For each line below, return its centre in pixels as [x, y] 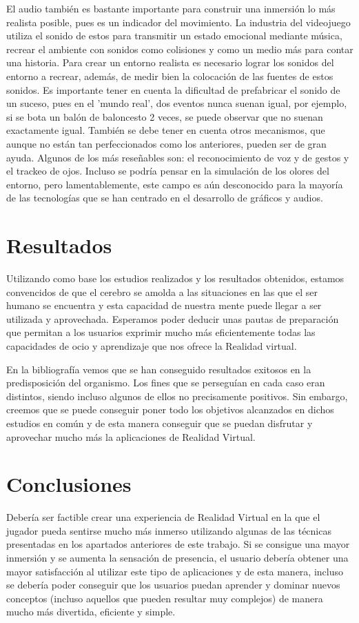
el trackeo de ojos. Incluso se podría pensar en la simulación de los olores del [168, 171]
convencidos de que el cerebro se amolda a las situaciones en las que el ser [162, 291]
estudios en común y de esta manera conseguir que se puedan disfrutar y [160, 423]
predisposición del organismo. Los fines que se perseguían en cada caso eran [166, 383]
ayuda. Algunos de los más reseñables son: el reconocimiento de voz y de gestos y [178, 157]
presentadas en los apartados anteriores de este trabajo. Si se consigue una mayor [178, 544]
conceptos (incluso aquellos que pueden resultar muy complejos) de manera [165, 598]
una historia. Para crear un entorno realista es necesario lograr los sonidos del [170, 62]
